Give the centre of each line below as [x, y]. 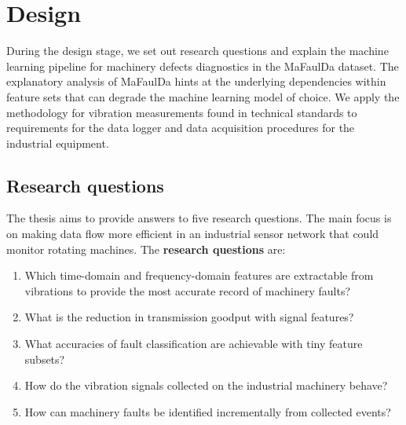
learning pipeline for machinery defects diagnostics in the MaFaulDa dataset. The [203, 66]
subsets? [45, 359]
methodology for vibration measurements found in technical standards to [182, 112]
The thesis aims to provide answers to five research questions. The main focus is [199, 218]
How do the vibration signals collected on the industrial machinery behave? [206, 385]
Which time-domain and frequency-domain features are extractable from [199, 275]
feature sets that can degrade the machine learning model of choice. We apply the [203, 96]
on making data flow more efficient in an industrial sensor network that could [193, 234]
